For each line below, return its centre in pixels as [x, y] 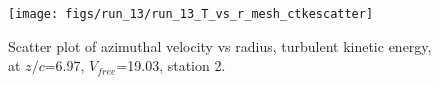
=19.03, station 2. [171, 65]
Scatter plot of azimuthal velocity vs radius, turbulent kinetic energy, [220, 45]
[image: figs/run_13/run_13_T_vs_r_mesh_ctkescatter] [191, 14]
